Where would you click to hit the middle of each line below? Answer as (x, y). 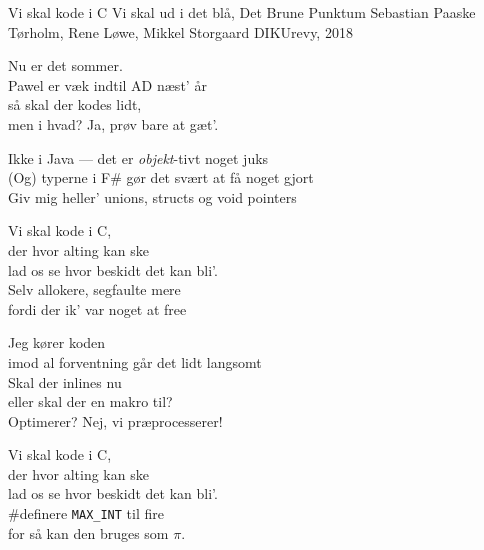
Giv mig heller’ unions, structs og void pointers (152, 196)
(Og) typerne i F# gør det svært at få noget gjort (161, 177)
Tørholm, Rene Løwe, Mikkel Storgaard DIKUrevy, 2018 (180, 31)
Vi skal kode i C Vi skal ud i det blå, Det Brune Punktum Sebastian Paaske (242, 12)
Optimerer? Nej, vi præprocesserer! (115, 420)
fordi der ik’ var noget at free (97, 308)
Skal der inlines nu (65, 381)
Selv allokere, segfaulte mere (94, 289)
